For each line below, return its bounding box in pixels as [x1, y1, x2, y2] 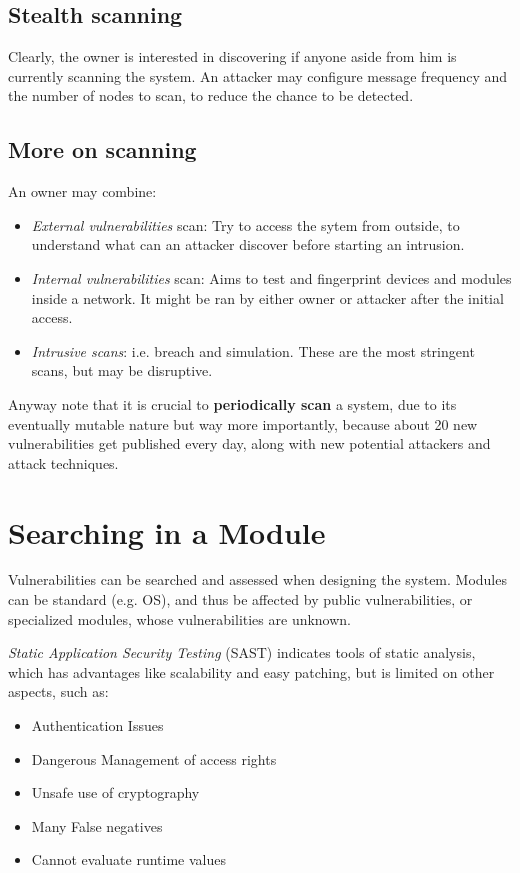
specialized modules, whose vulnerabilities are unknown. [8, 608, 352, 629]
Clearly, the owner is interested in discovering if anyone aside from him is [8, 46, 457, 67]
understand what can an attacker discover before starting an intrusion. [31, 234, 465, 255]
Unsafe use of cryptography [31, 782, 200, 803]
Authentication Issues [31, 715, 164, 735]
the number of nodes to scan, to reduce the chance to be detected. [8, 85, 414, 106]
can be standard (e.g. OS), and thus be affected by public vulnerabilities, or [8, 589, 473, 610]
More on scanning [8, 134, 197, 165]
